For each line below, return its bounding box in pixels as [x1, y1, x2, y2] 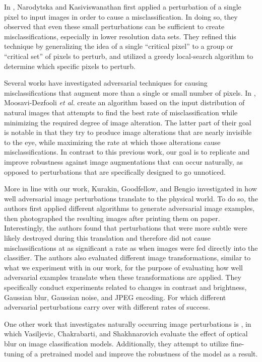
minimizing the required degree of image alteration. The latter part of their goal [4, 117, 251, 127]
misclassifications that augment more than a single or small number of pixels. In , [4, 87, 256, 98]
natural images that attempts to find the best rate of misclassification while [4, 107, 238, 117]
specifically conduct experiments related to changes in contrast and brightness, [4, 282, 247, 293]
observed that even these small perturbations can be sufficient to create [4, 21, 225, 32]
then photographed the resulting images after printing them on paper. [4, 212, 220, 223]
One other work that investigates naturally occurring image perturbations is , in [4, 318, 251, 329]
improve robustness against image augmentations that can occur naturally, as [4, 156, 243, 167]
